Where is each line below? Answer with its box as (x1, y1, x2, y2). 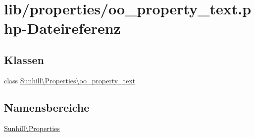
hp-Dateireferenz (4, 18, 121, 38)
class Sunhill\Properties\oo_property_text (4, 75, 136, 85)
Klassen (4, 52, 44, 67)
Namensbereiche (4, 99, 90, 115)
